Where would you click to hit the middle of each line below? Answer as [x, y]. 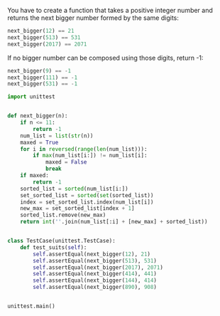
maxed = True [39, 142]
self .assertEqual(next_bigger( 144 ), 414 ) [95, 280]
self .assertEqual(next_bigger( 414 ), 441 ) [95, 274]
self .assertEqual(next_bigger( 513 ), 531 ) [95, 260]
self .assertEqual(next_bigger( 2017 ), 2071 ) [98, 267]
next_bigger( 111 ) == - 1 [43, 78]
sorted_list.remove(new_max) [63, 215]
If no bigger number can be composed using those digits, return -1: [105, 58]
